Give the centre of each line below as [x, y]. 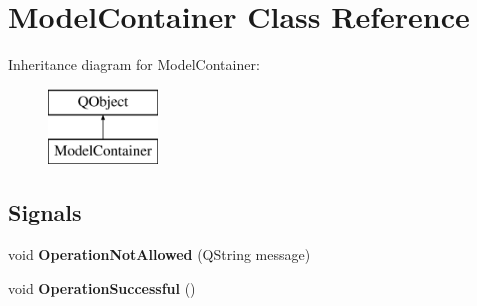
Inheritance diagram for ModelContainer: [134, 64]
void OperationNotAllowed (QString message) [159, 254]
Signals [45, 212]
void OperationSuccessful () [102, 287]
